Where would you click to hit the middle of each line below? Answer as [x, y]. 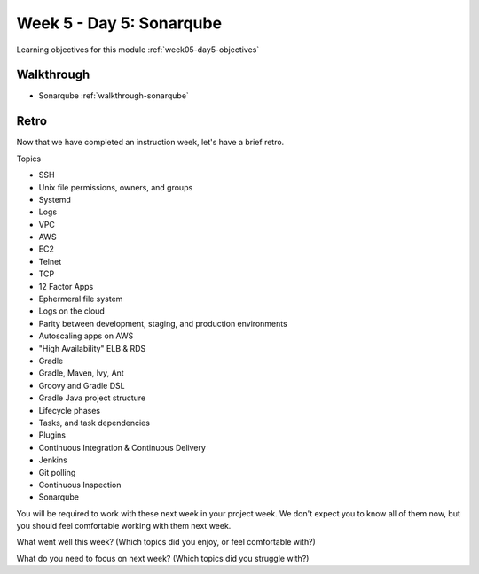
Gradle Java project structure [92, 398]
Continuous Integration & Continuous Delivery [122, 447]
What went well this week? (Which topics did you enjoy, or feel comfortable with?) [166, 542]
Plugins [52, 435]
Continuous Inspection [80, 485]
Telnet [50, 261]
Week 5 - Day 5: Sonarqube [119, 23]
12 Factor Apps [66, 286]
